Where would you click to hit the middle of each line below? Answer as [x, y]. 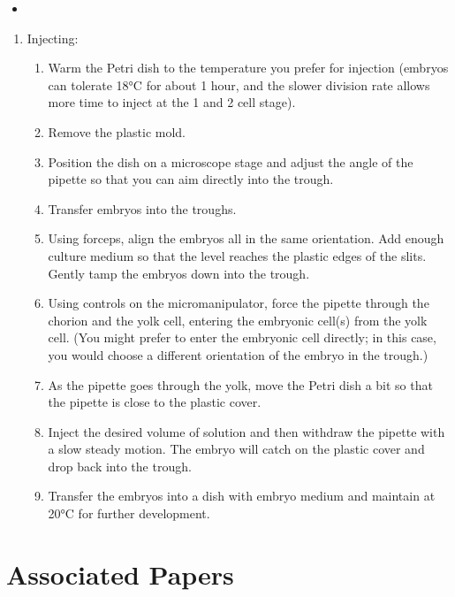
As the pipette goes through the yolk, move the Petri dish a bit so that [240, 384]
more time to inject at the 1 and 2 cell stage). [172, 102]
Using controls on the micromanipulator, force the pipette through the [239, 303]
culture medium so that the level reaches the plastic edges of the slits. [237, 255]
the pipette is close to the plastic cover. [155, 402]
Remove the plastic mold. [117, 131]
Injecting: [53, 38]
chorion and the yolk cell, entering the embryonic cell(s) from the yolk [238, 320]
